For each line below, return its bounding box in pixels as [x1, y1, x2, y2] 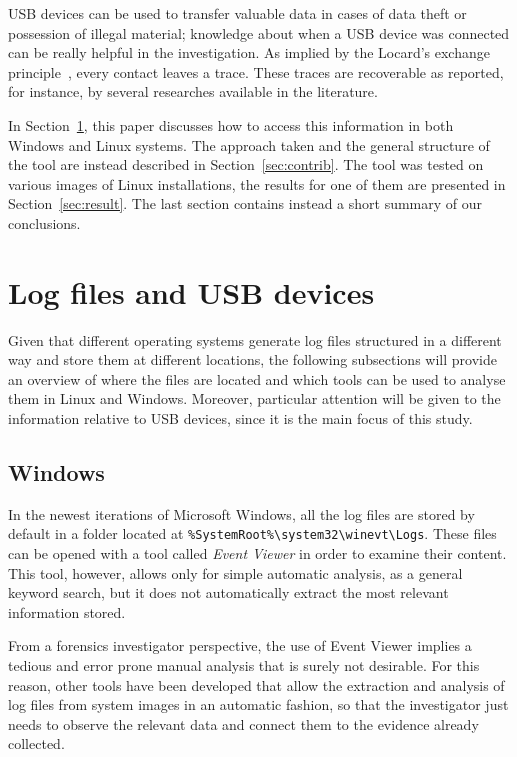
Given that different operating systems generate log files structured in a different [8, 329, 502, 350]
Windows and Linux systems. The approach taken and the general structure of [8, 134, 490, 155]
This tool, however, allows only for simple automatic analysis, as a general [8, 562, 463, 583]
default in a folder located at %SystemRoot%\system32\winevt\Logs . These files [8, 523, 497, 544]
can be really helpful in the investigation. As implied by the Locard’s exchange [8, 42, 490, 63]
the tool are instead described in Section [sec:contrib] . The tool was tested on [8, 154, 484, 175]
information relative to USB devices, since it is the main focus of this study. [8, 408, 473, 429]
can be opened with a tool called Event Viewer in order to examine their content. [8, 543, 507, 564]
